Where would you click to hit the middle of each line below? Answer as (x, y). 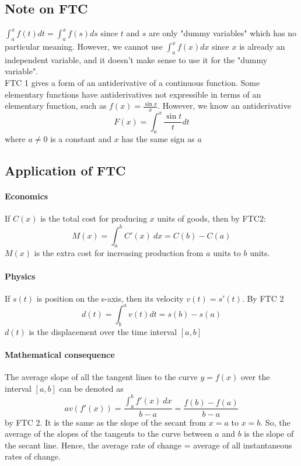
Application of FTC (65, 170)
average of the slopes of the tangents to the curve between (108, 434)
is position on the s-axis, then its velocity (110, 298)
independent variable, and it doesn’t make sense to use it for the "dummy (136, 59)
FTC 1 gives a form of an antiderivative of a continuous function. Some (132, 82)
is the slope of (269, 434)
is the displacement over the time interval (103, 331)
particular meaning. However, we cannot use (84, 46)
